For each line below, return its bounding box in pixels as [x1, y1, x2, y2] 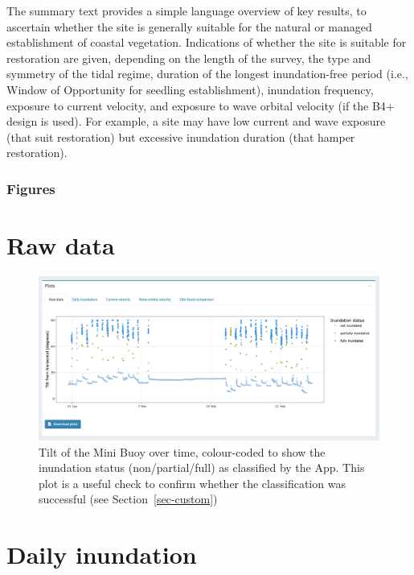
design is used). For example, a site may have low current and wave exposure [6, 113, 386, 130]
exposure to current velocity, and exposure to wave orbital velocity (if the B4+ [6, 97, 395, 114]
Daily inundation [6, 538, 197, 571]
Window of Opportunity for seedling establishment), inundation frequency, [6, 81, 374, 97]
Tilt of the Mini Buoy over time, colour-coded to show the [39, 443, 326, 460]
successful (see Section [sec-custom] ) [39, 490, 218, 507]
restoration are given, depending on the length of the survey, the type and [6, 49, 371, 66]
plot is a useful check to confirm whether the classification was [39, 474, 346, 491]
